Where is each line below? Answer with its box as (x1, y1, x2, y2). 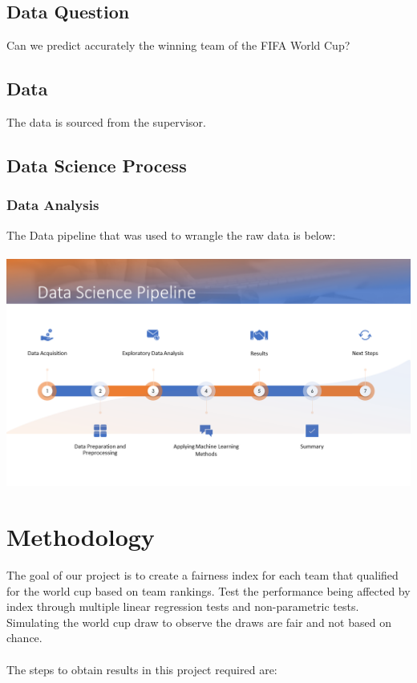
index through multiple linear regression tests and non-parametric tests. (6, 598, 359, 615)
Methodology (6, 520, 155, 553)
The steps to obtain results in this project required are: (6, 661, 277, 677)
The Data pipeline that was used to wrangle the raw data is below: (6, 226, 336, 243)
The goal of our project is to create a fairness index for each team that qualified (6, 566, 399, 583)
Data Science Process (6, 152, 187, 177)
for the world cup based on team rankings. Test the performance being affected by (6, 582, 411, 599)
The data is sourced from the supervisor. (6, 114, 206, 130)
